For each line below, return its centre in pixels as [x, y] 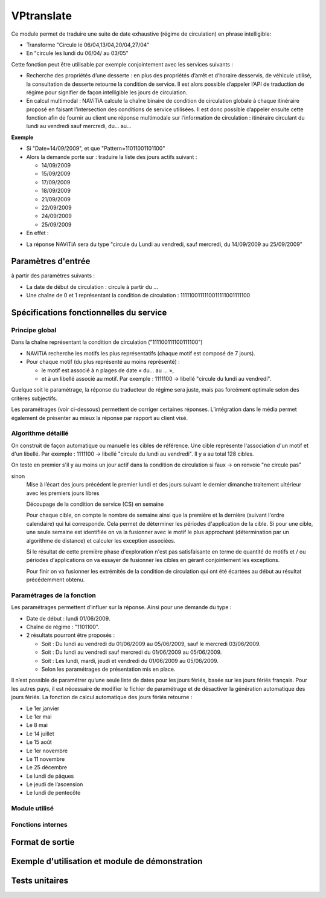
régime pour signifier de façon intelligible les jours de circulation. [107, 92]
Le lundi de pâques [50, 776]
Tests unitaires [40, 881]
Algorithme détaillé [40, 433]
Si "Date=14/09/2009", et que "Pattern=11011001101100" [96, 149]
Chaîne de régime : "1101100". [63, 627]
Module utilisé [33, 809]
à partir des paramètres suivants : [53, 276]
